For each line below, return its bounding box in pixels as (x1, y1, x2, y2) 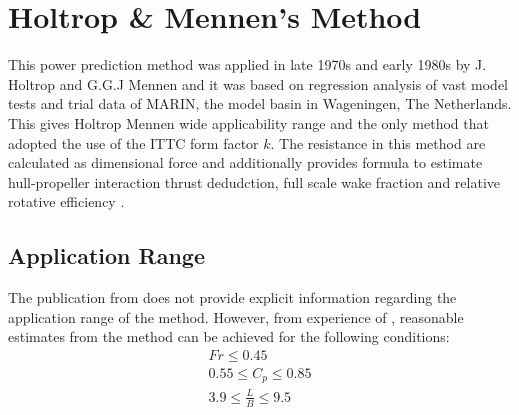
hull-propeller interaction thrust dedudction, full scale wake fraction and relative (8, 171, 500, 192)
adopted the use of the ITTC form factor (8, 132, 259, 153)
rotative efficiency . (8, 191, 125, 212)
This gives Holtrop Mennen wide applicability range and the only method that (8, 112, 489, 133)
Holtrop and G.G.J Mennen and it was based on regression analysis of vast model (8, 73, 508, 94)
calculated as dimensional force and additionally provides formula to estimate (8, 152, 483, 173)
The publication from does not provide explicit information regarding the (8, 287, 457, 308)
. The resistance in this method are (270, 132, 486, 153)
